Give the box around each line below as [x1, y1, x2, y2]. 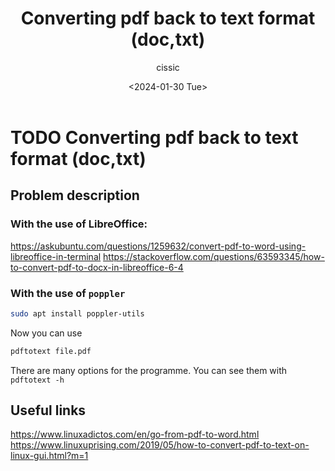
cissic [156, 61, 180, 73]
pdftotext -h [10, 375, 65, 385]
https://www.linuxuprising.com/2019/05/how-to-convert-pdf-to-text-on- [10, 439, 310, 451]
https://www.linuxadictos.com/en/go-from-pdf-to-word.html [10, 428, 260, 441]
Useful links [10, 402, 87, 419]
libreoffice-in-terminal [10, 250, 102, 262]
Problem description [10, 187, 140, 204]
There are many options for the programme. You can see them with [10, 364, 288, 376]
